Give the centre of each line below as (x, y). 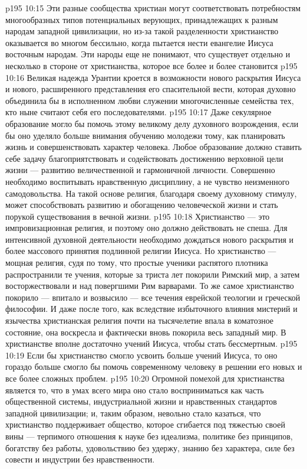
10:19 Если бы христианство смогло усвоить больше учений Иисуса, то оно (141, 355)
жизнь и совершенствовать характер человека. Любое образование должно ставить (153, 147)
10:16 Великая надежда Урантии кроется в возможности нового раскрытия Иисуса (153, 77)
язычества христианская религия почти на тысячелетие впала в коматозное (140, 320)
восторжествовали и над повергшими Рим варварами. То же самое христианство (150, 286)
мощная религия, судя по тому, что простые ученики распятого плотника (137, 263)
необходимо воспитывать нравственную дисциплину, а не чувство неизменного (148, 181)
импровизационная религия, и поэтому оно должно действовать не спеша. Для (146, 228)
